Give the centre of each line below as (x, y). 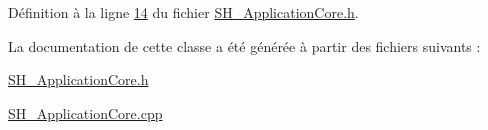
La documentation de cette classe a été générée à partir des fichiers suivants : (244, 45)
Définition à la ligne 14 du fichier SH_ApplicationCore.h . (183, 12)
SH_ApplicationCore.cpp (85, 112)
